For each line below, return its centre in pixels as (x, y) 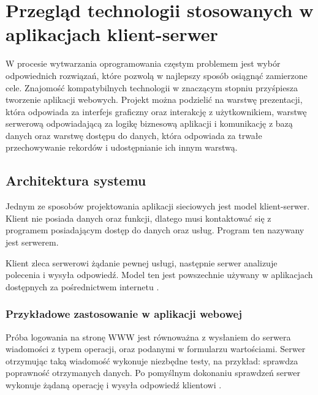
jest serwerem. (32, 242)
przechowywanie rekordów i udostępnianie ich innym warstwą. (122, 147)
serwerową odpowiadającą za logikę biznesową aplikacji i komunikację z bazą (149, 123)
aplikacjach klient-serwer (112, 34)
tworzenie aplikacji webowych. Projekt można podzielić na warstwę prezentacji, (154, 100)
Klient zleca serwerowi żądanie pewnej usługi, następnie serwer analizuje (142, 262)
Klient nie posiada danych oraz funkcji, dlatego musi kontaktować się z (138, 218)
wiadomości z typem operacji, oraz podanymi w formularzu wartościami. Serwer (156, 349)
